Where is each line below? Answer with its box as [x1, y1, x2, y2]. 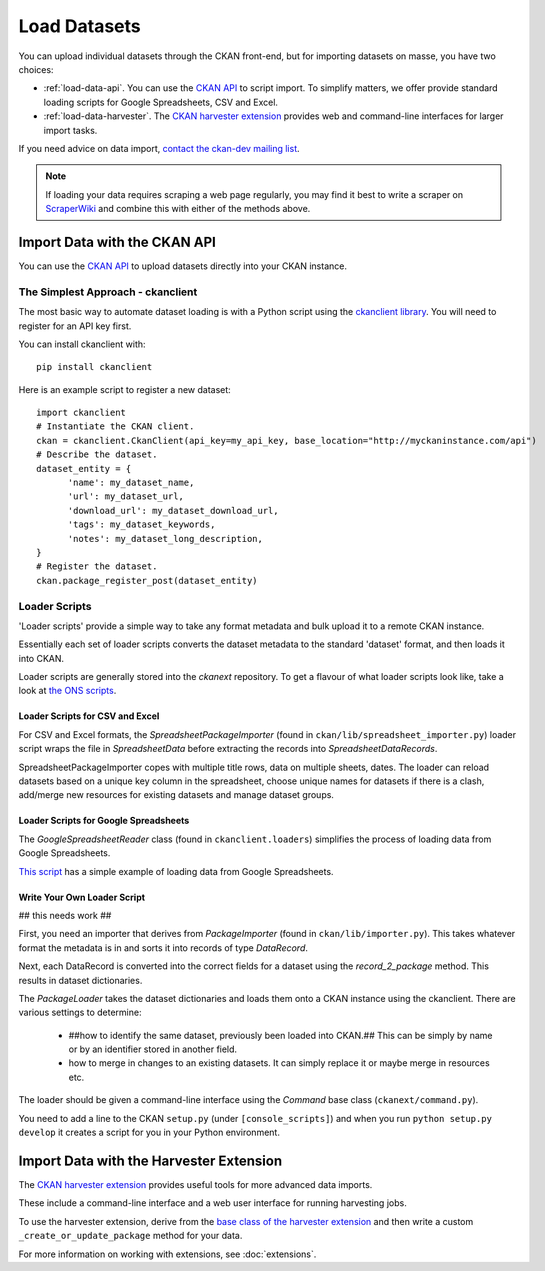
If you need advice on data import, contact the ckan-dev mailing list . [18, 142, 300, 154]
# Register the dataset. [36, 561, 158, 572]
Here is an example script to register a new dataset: [18, 383, 232, 395]
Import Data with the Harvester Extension [18, 1152, 283, 1169]
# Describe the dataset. [36, 449, 158, 460]
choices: [18, 63, 54, 75]
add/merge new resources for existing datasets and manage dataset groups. [18, 789, 335, 801]
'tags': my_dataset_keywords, [67, 519, 216, 530]
